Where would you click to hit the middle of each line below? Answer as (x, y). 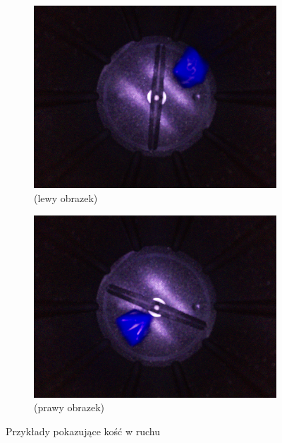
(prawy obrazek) (69, 407)
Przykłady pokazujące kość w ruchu (83, 431)
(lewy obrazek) (66, 197)
